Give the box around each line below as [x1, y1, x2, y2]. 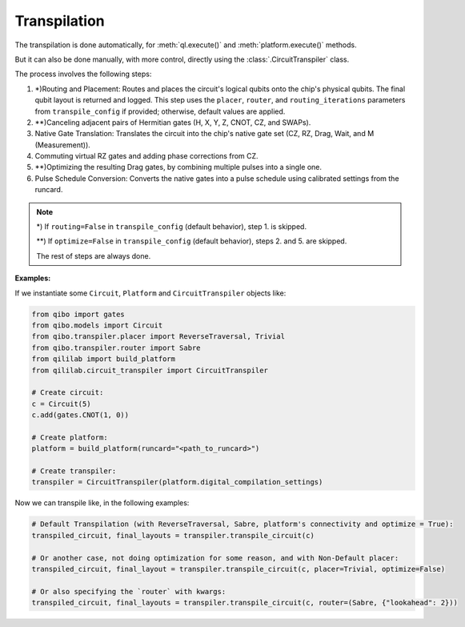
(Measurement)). [34, 140, 91, 150]
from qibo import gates [31, 309, 126, 319]
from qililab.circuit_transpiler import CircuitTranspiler [31, 365, 268, 375]
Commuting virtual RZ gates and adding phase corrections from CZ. [34, 151, 259, 161]
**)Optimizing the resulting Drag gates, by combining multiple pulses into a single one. [34, 163, 323, 172]
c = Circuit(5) [31, 399, 91, 408]
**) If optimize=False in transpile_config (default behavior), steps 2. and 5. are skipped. [36, 236, 347, 246]
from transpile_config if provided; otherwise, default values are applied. [34, 107, 286, 116]
